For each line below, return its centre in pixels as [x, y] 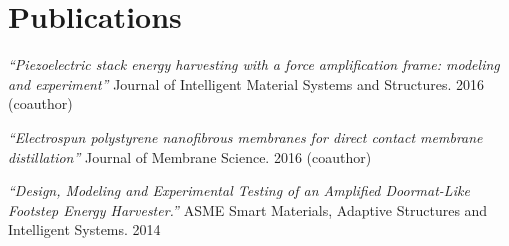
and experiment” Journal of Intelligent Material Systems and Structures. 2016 [246, 83]
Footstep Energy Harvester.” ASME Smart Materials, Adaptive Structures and [248, 209]
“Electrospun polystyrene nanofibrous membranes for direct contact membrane [245, 136]
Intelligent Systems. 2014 [84, 229]
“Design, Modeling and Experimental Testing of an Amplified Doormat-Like [239, 190]
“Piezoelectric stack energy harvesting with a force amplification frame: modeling [254, 64]
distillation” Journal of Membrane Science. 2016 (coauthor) [190, 156]
